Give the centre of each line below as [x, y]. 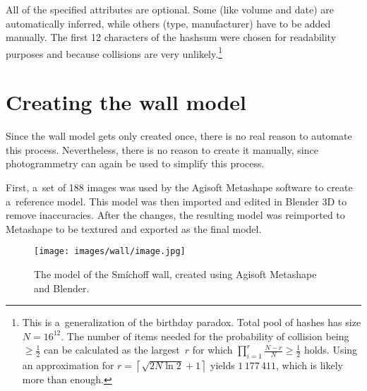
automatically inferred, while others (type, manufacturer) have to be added [168, 23]
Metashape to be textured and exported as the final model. [134, 228]
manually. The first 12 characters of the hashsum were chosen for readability [171, 37]
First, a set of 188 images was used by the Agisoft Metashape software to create [179, 187]
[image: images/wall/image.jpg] [110, 252]
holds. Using [331, 350]
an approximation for [68, 365]
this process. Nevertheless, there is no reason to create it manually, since [162, 149]
